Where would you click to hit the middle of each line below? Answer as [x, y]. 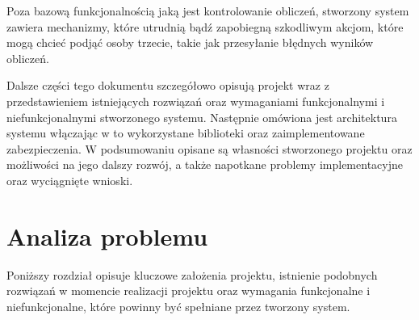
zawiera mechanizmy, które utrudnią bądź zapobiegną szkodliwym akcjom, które [205, 26]
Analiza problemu [107, 236]
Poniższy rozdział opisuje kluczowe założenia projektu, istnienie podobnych [192, 274]
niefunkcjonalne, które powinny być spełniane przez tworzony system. [178, 306]
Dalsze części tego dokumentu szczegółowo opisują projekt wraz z [168, 85]
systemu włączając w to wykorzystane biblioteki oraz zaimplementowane [186, 133]
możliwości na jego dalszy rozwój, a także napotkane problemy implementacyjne [205, 164]
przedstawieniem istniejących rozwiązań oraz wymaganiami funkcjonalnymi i [196, 101]
